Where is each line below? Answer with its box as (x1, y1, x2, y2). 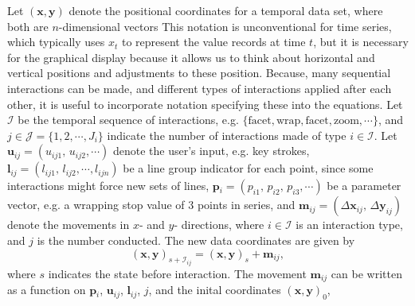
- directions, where (174, 216, 264, 233)
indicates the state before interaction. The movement (48, 265, 307, 281)
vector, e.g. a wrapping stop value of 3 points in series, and (7, 196, 296, 213)
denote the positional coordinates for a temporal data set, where (69, 2, 383, 18)
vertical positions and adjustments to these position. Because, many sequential (7, 64, 391, 81)
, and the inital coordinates (148, 281, 281, 298)
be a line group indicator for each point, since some (123, 160, 374, 176)
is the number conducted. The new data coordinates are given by (37, 231, 355, 248)
